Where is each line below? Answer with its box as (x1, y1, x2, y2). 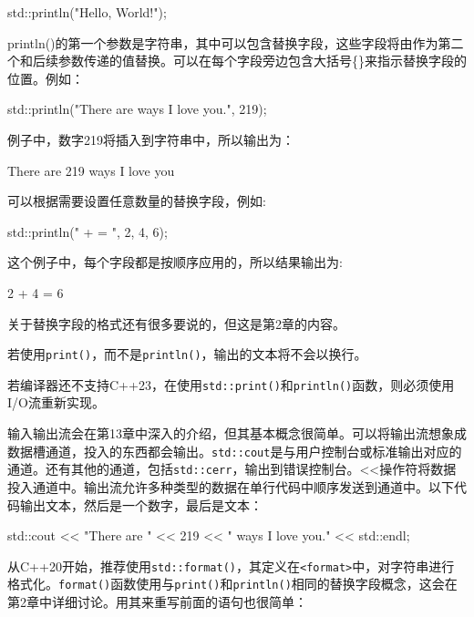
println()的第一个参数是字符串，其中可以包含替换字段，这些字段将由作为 (7, 33, 438, 52)
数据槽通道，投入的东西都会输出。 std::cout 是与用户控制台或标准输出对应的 (7, 441, 462, 460)
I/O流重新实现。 (7, 393, 105, 412)
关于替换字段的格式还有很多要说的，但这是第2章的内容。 (7, 314, 345, 333)
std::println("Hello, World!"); (7, 3, 167, 21)
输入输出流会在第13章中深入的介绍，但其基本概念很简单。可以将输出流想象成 (7, 424, 467, 443)
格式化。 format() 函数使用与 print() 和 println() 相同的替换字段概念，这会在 (7, 574, 458, 593)
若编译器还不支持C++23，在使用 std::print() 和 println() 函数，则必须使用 (7, 375, 455, 394)
